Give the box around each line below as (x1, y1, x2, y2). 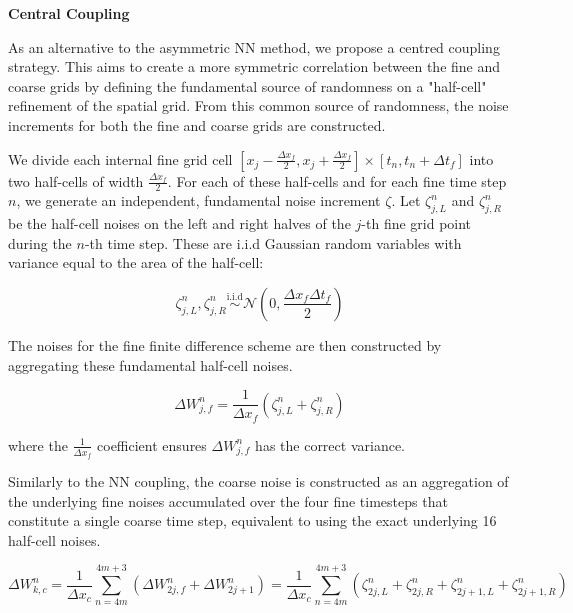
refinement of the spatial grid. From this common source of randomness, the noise (8, 95, 509, 116)
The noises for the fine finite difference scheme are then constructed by (8, 334, 442, 355)
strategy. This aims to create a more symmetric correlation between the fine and (8, 56, 501, 77)
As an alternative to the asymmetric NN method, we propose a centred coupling (8, 36, 500, 57)
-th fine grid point (361, 213, 472, 234)
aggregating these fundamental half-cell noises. (8, 354, 293, 375)
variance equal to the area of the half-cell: (8, 252, 264, 273)
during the (8, 232, 72, 253)
